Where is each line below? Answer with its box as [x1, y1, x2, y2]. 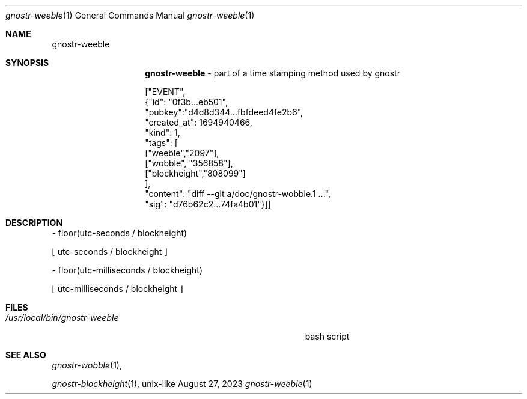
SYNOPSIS [5, 58, 49, 68]
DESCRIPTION [5, 218, 63, 228]
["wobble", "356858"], [145, 158, 233, 168]
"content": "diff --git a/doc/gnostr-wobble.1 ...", [145, 189, 331, 199]
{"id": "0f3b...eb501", [145, 97, 228, 107]
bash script [305, 331, 350, 341]
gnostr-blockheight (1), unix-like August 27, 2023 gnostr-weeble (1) [52, 379, 312, 389]
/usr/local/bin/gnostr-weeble [5, 312, 119, 323]
